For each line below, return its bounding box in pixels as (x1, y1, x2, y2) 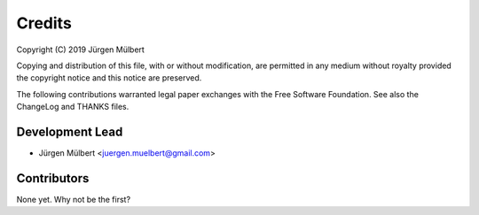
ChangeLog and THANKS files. (16, 102, 130, 112)
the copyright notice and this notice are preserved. (16, 73, 202, 83)
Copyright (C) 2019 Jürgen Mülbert (16, 44, 145, 55)
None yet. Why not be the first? (16, 194, 131, 204)
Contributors (16, 171, 90, 186)
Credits (16, 13, 73, 33)
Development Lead (16, 124, 123, 139)
